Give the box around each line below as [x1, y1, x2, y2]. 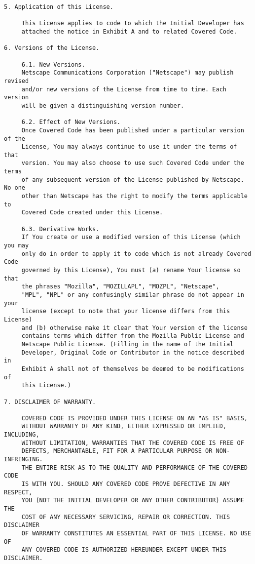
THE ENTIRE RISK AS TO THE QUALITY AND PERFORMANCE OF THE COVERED [21, 464, 248, 471]
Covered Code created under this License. [21, 209, 163, 216]
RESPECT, [4, 488, 33, 496]
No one [4, 184, 25, 192]
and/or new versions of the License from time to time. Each [21, 85, 227, 93]
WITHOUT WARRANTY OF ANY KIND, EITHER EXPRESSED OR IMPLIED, [21, 423, 227, 430]
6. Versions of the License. [4, 44, 100, 52]
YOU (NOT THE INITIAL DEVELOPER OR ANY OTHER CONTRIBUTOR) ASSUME [21, 497, 244, 504]
